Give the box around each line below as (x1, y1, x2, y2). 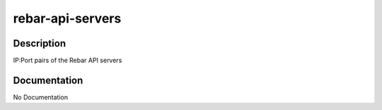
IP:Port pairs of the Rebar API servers (13, 56, 122, 65)
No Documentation (13, 92, 69, 102)
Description (13, 37, 66, 49)
